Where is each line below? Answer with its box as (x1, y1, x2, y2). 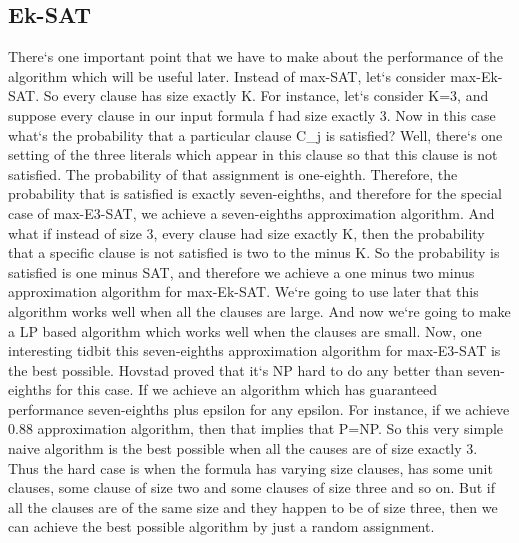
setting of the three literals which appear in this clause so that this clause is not (8, 144, 498, 165)
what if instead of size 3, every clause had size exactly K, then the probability (8, 222, 485, 243)
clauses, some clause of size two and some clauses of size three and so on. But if (8, 477, 495, 498)
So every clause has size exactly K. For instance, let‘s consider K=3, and (43, 85, 489, 106)
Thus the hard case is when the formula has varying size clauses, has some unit (8, 457, 493, 478)
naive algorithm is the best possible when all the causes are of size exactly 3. (8, 438, 478, 459)
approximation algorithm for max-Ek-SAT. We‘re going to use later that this (8, 281, 479, 302)
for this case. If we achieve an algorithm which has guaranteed (55, 379, 437, 400)
